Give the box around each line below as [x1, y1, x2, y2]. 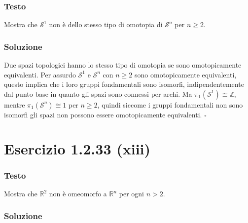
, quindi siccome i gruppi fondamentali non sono [97, 99, 243, 110]
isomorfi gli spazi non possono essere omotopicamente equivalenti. [4, 109, 202, 119]
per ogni [119, 188, 144, 198]
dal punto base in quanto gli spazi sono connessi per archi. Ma [4, 88, 192, 99]
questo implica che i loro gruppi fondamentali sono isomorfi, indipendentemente [4, 79, 244, 89]
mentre [4, 99, 25, 110]
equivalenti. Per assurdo [4, 69, 76, 79]
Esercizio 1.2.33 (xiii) [4, 138, 151, 158]
